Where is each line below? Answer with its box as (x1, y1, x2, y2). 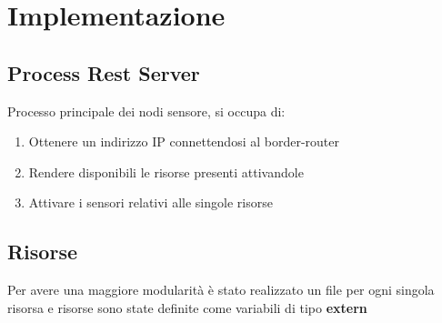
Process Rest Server (7, 58, 200, 86)
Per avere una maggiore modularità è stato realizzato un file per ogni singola (7, 280, 435, 299)
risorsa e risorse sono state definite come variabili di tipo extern (7, 298, 367, 317)
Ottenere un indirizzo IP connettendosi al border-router (28, 132, 340, 151)
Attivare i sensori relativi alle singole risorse (28, 193, 273, 212)
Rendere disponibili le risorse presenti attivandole (28, 162, 304, 181)
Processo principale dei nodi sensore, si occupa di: (7, 101, 286, 120)
